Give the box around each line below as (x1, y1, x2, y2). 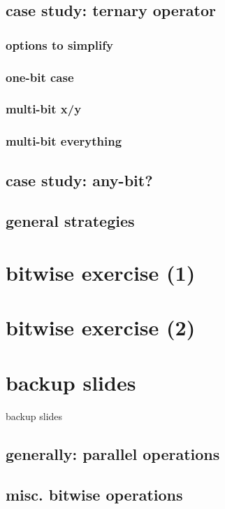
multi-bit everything (6, 132, 122, 150)
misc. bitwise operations (6, 484, 183, 505)
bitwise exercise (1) (6, 258, 196, 286)
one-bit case (6, 68, 74, 85)
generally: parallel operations (6, 442, 220, 464)
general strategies (6, 210, 135, 232)
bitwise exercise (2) (6, 313, 196, 342)
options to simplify (6, 36, 113, 53)
